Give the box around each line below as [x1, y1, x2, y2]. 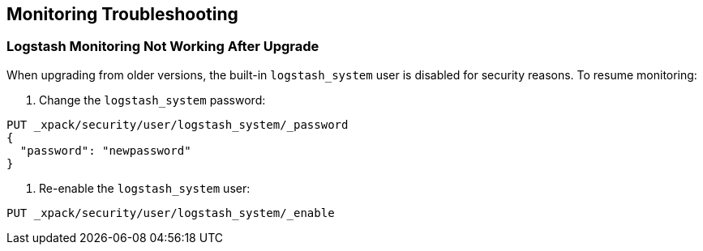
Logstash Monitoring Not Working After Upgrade [6, 38, 319, 55]
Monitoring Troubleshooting [6, 4, 238, 24]
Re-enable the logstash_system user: [39, 181, 251, 195]
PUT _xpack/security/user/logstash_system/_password [6, 117, 349, 131]
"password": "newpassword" [19, 143, 191, 157]
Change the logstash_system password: [39, 92, 266, 107]
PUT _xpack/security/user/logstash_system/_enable [6, 206, 335, 219]
